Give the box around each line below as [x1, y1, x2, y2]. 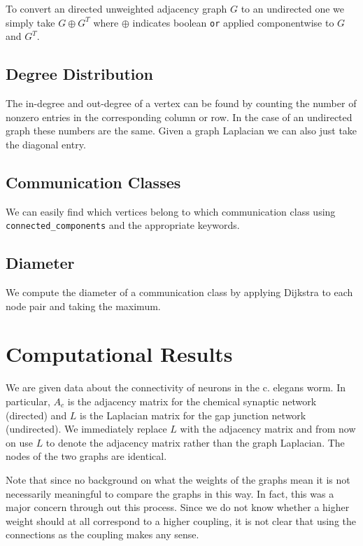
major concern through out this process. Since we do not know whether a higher [6, 500, 350, 514]
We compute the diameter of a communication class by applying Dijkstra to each [6, 285, 353, 300]
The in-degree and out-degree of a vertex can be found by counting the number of [6, 96, 357, 111]
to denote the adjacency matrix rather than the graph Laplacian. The [45, 435, 345, 449]
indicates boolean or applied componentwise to [132, 15, 334, 29]
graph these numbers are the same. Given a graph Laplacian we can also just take [6, 123, 357, 138]
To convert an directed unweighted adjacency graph [6, 1, 227, 15]
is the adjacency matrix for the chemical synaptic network [67, 393, 317, 408]
